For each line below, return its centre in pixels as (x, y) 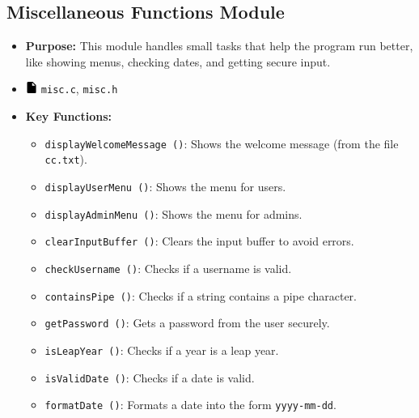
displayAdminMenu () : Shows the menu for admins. (174, 213)
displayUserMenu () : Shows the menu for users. (165, 186)
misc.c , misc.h (79, 89)
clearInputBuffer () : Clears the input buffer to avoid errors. (199, 241)
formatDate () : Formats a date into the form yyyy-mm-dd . (190, 405)
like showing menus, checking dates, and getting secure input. (178, 61)
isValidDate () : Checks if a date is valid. (150, 377)
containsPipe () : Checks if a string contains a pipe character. (201, 295)
